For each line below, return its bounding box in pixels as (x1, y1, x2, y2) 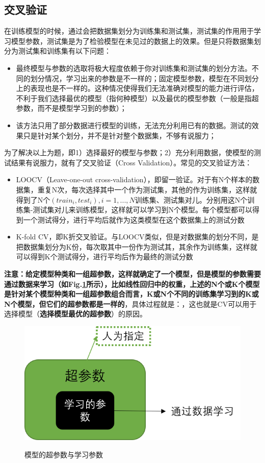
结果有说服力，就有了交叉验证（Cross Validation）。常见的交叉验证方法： (11, 157, 252, 167)
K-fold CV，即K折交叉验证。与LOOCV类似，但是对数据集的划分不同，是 (16, 231, 259, 242)
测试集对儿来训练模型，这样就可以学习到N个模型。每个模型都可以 (33, 204, 252, 215)
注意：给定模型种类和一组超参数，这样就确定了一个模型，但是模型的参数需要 (4, 269, 261, 279)
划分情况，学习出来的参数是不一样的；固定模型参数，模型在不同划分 (30, 72, 259, 83)
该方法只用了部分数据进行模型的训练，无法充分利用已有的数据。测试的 (16, 119, 252, 130)
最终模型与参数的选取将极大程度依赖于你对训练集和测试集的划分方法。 (16, 62, 252, 73)
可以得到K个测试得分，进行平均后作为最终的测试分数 (16, 251, 193, 262)
